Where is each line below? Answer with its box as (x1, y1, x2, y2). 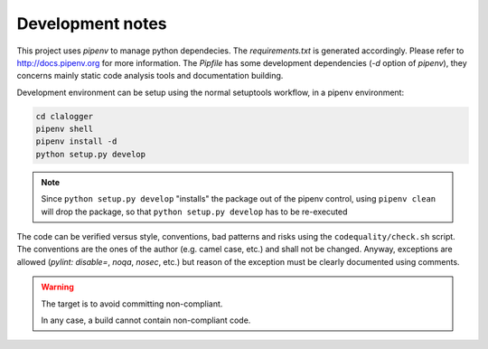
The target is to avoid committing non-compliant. (41, 298, 223, 309)
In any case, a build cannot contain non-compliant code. (41, 315, 251, 325)
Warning (41, 281, 74, 293)
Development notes (16, 14, 167, 33)
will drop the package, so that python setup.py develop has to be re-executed (41, 206, 348, 217)
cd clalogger (35, 111, 94, 121)
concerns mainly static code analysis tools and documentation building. (16, 71, 284, 81)
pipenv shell (35, 124, 94, 135)
